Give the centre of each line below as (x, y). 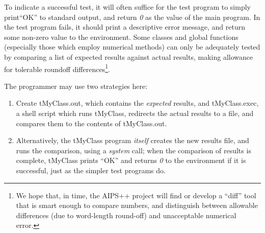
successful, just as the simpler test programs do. (91, 170)
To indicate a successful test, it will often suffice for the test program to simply (127, 7)
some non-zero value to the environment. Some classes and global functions (121, 37)
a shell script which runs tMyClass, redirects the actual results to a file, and (135, 113)
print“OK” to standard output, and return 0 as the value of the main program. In (132, 17)
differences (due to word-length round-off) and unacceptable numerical (126, 215)
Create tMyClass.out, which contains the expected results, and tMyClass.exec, (137, 103)
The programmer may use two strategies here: (76, 86)
